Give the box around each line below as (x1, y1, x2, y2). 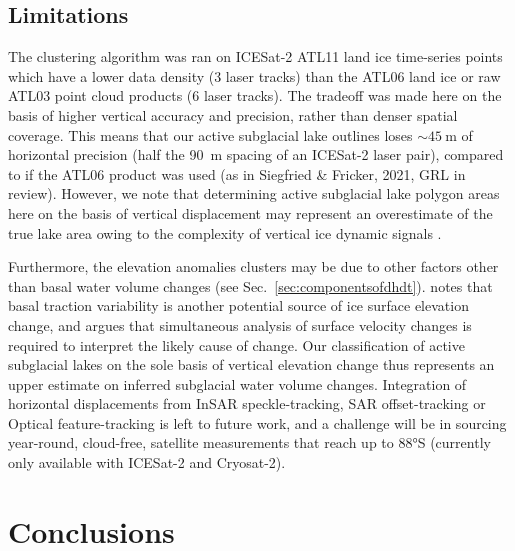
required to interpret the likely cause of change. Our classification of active (8, 334, 465, 355)
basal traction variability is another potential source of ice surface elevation (8, 295, 469, 316)
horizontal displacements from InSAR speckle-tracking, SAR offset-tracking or (8, 393, 486, 414)
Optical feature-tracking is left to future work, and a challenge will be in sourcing (8, 412, 507, 433)
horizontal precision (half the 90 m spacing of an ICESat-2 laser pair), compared (8, 144, 504, 165)
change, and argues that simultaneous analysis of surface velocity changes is (8, 314, 472, 335)
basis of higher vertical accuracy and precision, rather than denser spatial (8, 104, 458, 125)
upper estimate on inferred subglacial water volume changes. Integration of (8, 373, 467, 394)
